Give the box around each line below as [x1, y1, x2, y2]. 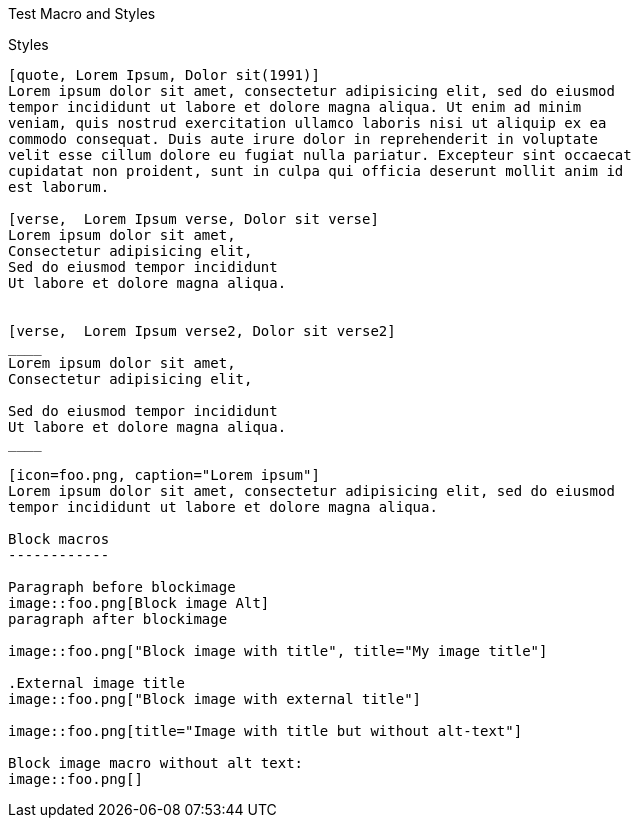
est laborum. [8, 179, 110, 195]
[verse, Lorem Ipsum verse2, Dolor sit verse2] [8, 323, 396, 339]
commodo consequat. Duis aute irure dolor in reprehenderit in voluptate [8, 131, 599, 147]
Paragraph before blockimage [8, 579, 236, 595]
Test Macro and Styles [8, 5, 156, 22]
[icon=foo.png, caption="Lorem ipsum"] [8, 467, 320, 483]
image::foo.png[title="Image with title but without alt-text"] [8, 723, 523, 739]
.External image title [8, 675, 186, 691]
